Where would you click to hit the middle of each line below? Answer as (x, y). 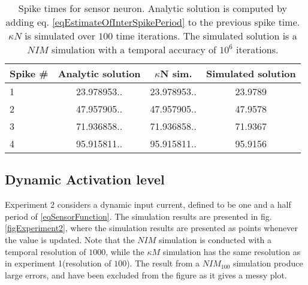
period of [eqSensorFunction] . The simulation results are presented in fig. (138, 216)
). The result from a (163, 263)
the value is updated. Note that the (70, 239)
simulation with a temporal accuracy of (134, 49)
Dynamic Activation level (85, 179)
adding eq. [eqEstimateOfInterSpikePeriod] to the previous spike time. (153, 22)
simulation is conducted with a (215, 239)
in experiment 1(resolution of (58, 263)
